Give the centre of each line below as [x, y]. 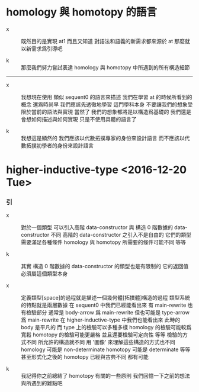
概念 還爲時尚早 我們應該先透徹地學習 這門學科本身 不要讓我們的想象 [104, 104]
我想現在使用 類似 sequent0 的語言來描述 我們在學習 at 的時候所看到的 [107, 97]
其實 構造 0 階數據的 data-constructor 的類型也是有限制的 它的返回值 [105, 266]
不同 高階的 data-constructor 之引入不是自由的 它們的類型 [121, 235]
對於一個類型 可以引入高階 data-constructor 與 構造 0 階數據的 [97, 227]
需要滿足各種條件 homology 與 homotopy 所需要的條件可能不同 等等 [104, 242]
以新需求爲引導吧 [42, 49]
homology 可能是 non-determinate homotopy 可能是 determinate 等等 [106, 349]
